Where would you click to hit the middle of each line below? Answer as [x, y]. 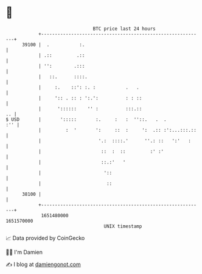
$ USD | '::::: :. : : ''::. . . [86, 119]
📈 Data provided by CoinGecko [45, 238]
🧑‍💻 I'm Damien [24, 252]
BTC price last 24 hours [124, 29]
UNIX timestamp [123, 226]
